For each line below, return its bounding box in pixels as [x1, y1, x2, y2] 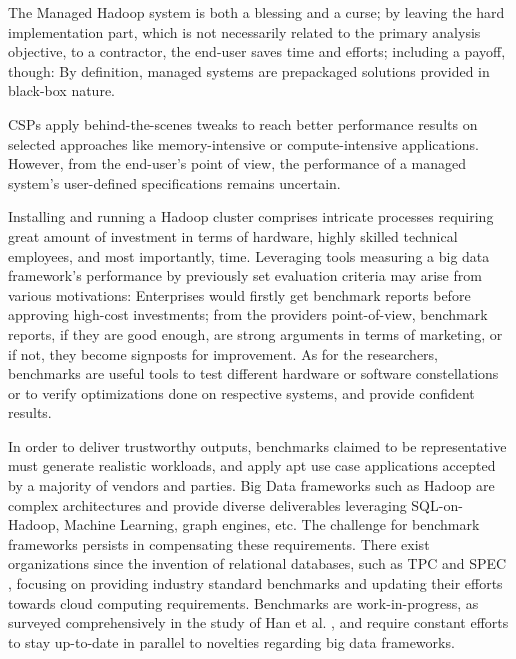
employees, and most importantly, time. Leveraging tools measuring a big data [8, 245, 490, 266]
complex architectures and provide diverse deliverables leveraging [8, 494, 407, 515]
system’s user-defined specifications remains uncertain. [8, 172, 341, 193]
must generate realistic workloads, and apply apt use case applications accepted [8, 455, 496, 476]
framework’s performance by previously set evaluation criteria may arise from [8, 265, 482, 286]
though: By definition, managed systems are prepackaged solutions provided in [8, 60, 490, 81]
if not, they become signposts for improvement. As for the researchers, [8, 343, 438, 364]
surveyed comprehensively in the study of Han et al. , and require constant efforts [8, 612, 509, 633]
